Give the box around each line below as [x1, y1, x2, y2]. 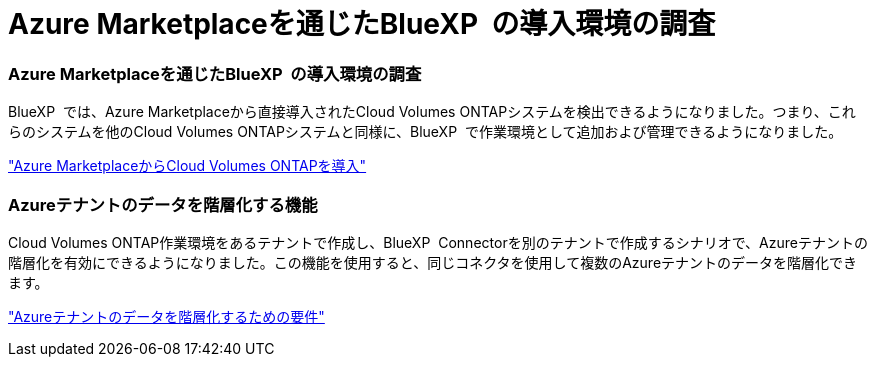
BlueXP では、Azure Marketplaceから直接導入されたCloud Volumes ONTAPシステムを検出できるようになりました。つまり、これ [8, 103, 856, 121]
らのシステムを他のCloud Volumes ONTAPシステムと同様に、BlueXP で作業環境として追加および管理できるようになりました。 [8, 123, 843, 141]
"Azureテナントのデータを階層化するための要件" [8, 307, 325, 325]
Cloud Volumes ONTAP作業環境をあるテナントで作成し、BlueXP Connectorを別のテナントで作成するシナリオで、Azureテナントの [8, 233, 868, 251]
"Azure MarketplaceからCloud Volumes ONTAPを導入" [8, 157, 367, 175]
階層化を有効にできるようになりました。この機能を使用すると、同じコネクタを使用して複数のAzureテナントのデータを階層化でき [8, 253, 858, 271]
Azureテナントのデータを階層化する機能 [8, 194, 318, 215]
